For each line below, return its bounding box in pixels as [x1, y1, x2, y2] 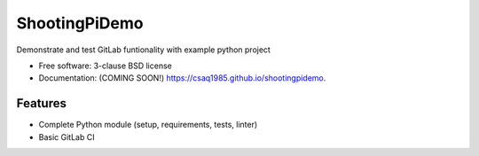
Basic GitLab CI [38, 131, 95, 142]
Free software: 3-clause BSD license [38, 60, 172, 71]
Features [16, 96, 67, 111]
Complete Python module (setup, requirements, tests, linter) [38, 120, 258, 130]
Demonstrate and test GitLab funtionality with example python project [16, 44, 271, 55]
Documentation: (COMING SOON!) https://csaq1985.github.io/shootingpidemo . [38, 73, 326, 83]
